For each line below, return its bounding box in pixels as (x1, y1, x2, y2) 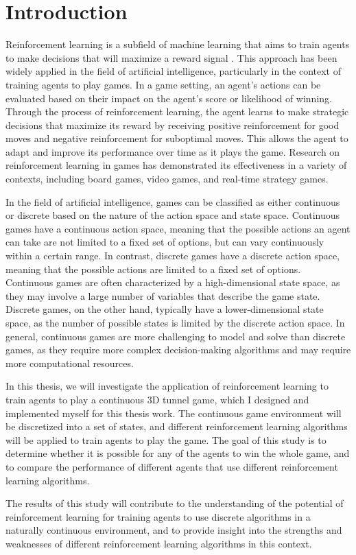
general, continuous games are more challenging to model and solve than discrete (5, 329, 346, 343)
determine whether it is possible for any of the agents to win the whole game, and (5, 446, 350, 460)
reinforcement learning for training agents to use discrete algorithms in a (5, 509, 311, 523)
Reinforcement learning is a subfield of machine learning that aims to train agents (5, 37, 350, 51)
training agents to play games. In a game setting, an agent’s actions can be (5, 77, 321, 91)
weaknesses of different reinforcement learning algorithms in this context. (5, 536, 312, 550)
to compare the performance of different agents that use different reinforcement (5, 459, 338, 473)
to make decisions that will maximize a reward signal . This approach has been (5, 50, 337, 64)
